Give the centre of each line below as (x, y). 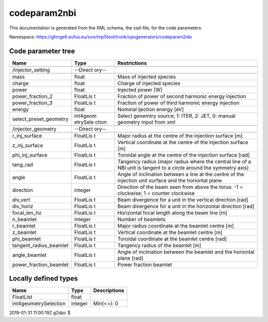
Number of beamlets (141, 219)
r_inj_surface (27, 136)
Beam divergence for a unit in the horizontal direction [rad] (186, 206)
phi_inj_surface (30, 155)
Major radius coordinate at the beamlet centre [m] (176, 226)
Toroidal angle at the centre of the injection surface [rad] (184, 155)
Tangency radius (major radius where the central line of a (184, 161)
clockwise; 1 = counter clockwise (156, 193)
